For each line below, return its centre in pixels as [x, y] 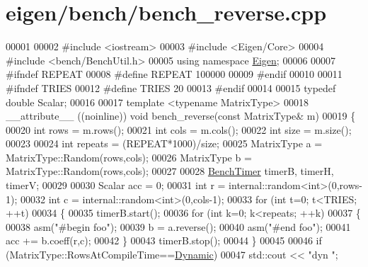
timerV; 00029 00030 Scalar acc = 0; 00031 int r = [116, 185]
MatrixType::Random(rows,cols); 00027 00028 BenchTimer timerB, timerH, [170, 171]
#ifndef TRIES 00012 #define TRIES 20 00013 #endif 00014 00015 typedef [171, 87]
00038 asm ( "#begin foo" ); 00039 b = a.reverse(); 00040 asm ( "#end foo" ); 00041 [178, 226]
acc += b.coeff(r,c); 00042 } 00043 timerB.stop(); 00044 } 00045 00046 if [164, 240]
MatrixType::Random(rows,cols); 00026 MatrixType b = [129, 157]
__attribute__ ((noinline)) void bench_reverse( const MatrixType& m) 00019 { [181, 116]
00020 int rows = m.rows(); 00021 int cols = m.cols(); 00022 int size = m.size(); [179, 129]
